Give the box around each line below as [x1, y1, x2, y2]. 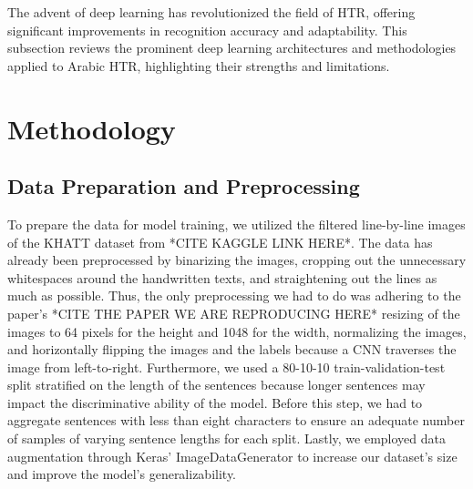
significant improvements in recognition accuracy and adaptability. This [7, 20, 407, 39]
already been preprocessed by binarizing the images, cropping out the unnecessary [7, 250, 467, 270]
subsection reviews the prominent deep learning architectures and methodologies [7, 38, 457, 57]
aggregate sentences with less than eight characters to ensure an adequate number [7, 411, 465, 430]
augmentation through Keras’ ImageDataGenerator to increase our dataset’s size [7, 446, 458, 465]
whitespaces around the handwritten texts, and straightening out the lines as [7, 268, 437, 287]
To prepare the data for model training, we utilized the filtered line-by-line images [7, 214, 466, 233]
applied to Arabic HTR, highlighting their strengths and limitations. [7, 56, 390, 75]
